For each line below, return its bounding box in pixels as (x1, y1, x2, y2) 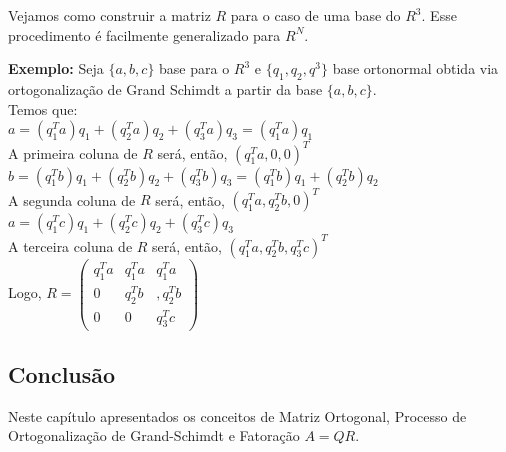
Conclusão (8, 358, 116, 389)
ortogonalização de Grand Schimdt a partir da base (8, 78, 323, 99)
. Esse (421, 5, 457, 25)
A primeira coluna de (8, 142, 138, 163)
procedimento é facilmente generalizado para (8, 24, 281, 45)
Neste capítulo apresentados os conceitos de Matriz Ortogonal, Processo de (8, 405, 467, 426)
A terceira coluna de (8, 235, 133, 256)
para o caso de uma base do (230, 5, 401, 25)
